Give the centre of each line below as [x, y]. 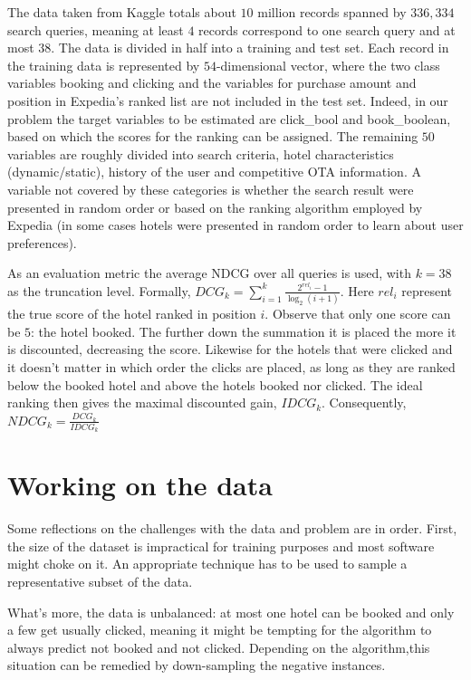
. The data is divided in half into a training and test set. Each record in [250, 48]
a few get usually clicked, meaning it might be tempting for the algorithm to [220, 630]
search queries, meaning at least [96, 29]
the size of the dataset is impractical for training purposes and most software [221, 546]
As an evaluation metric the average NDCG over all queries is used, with [209, 273]
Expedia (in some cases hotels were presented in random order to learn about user [235, 225]
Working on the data [140, 485]
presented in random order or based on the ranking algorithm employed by [215, 207]
